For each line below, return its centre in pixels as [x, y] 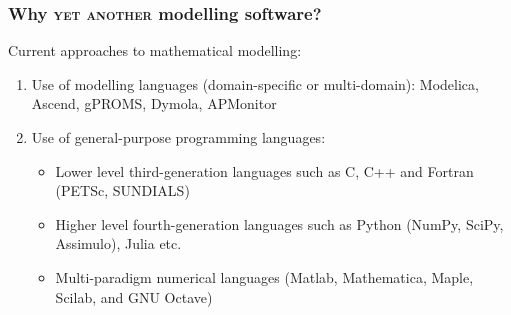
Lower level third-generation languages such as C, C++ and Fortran [264, 170]
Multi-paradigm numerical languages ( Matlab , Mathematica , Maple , [264, 276]
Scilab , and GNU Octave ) [134, 296]
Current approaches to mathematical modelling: [155, 50]
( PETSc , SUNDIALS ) [122, 190]
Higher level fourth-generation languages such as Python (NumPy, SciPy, [279, 223]
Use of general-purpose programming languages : [178, 137]
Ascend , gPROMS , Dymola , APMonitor [154, 103]
